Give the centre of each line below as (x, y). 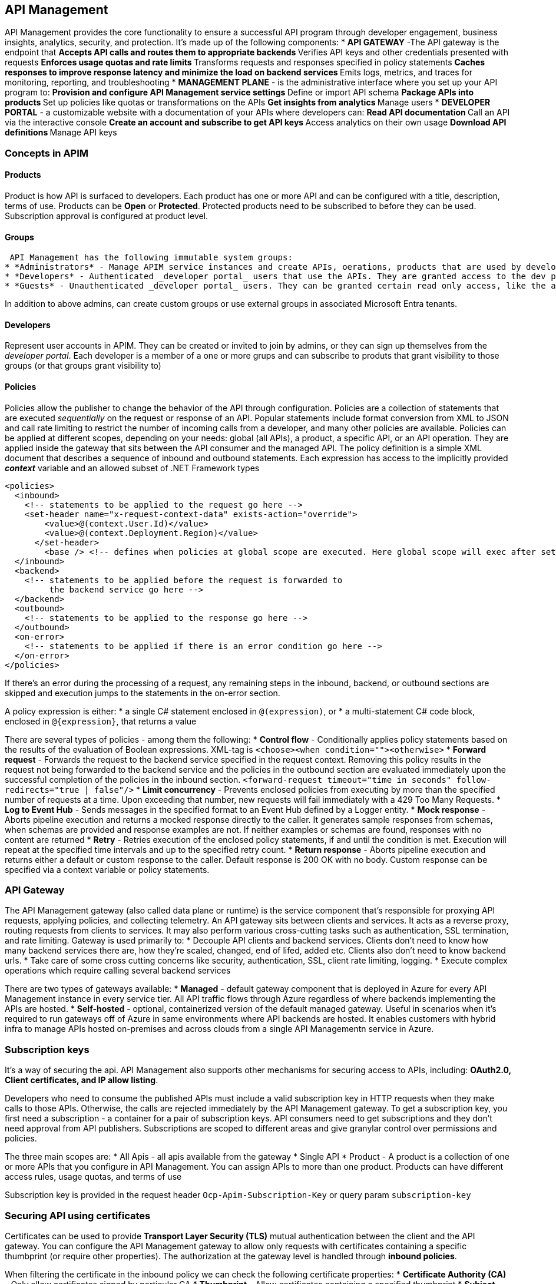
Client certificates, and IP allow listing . (82, 1080)
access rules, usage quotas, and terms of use (93, 1177)
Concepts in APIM (47, 153)
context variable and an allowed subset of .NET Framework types (132, 468)
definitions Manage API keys (61, 133)
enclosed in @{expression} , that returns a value (101, 721)
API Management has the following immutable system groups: (151, 258)
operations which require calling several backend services (118, 971)
